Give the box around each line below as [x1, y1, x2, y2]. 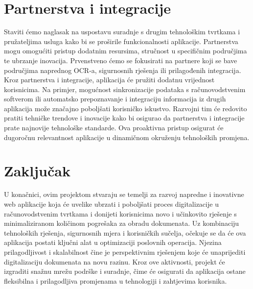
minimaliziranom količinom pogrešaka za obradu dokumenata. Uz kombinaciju [4, 218, 239, 228]
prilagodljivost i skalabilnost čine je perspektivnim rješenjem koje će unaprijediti [4, 246, 246, 257]
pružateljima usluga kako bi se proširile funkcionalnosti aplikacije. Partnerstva [4, 36, 238, 46]
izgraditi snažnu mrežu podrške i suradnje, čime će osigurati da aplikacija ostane [4, 266, 246, 276]
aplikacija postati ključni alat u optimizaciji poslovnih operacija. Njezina [4, 237, 222, 247]
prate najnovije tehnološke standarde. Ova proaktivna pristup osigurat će [4, 122, 224, 133]
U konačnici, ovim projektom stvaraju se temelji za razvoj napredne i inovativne [4, 189, 244, 199]
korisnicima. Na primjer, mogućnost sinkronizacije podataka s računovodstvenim [4, 84, 246, 94]
